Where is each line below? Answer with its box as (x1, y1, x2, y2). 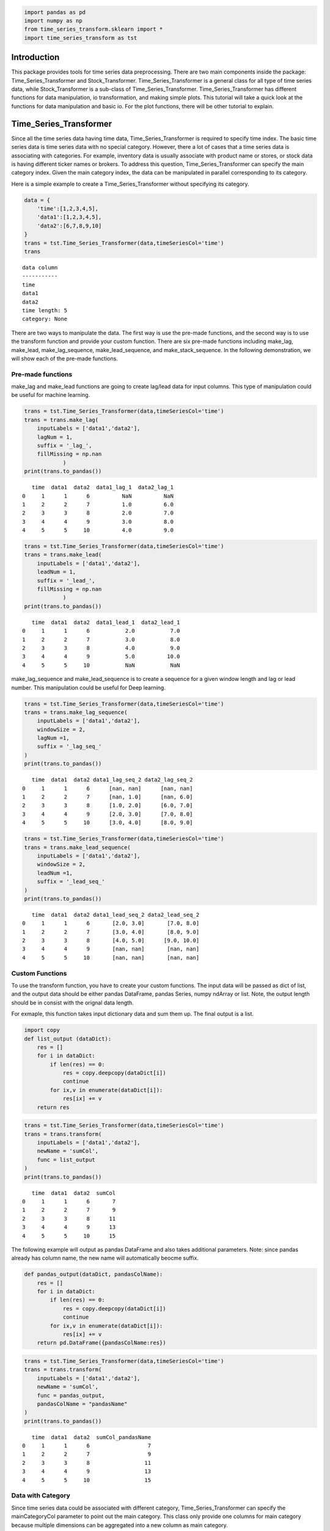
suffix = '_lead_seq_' (37, 878, 105, 885)
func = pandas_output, (37, 1392, 105, 1399)
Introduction (11, 52, 60, 62)
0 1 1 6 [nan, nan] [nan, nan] (22, 784, 193, 792)
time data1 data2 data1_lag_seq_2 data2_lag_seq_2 (31, 777, 193, 783)
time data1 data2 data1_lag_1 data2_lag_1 (31, 484, 174, 491)
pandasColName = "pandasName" (37, 1400, 128, 1407)
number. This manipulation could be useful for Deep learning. (11, 683, 166, 691)
